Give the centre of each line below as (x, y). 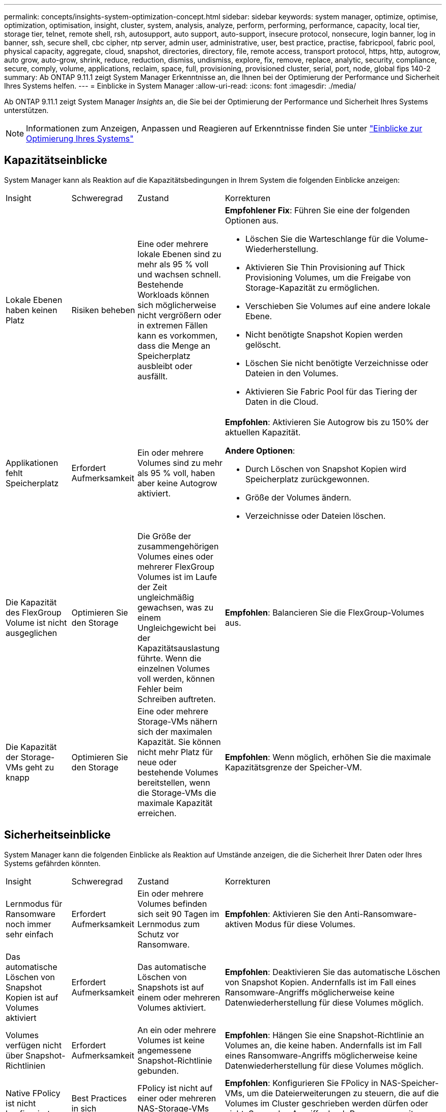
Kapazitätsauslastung (179, 648)
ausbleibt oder (165, 366)
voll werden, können (176, 678)
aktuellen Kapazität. (263, 432)
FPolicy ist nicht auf (175, 1088)
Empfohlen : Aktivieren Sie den (284, 914)
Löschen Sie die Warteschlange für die (319, 239)
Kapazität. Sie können (179, 742)
